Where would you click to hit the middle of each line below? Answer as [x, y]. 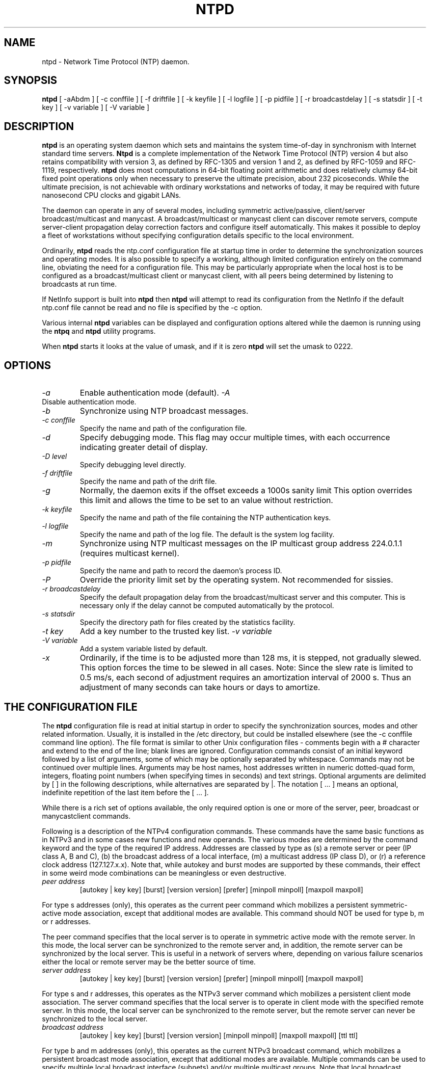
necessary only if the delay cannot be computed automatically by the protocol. [207, 606]
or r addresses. [66, 921]
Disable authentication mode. [89, 402]
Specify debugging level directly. [133, 465]
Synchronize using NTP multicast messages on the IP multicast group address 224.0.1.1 [241, 544]
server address [66, 970]
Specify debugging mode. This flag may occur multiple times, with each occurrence [235, 438]
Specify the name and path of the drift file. [148, 481]
